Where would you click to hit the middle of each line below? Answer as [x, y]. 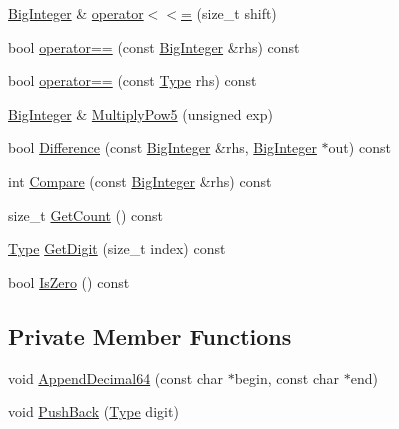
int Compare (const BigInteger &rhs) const [140, 180]
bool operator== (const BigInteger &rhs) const [154, 46]
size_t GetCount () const [86, 214]
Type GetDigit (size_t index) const [117, 248]
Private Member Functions [150, 335]
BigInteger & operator [76, 13]
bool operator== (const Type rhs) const [132, 80]
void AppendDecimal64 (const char [115, 377]
